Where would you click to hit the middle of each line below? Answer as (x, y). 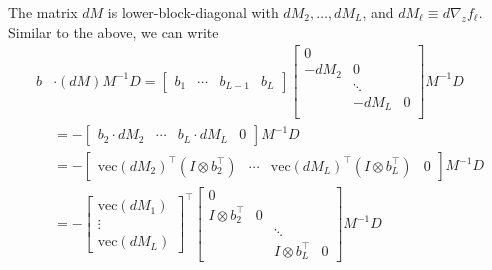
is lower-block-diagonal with (193, 12)
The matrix (43, 12)
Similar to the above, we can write (113, 31)
